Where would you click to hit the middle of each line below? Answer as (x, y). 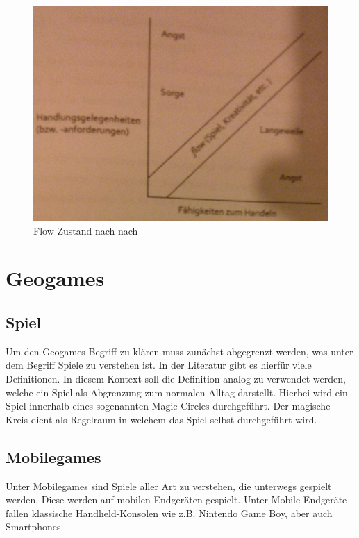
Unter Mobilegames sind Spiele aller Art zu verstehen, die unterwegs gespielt (169, 486)
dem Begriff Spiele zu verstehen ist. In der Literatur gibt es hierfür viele (159, 365)
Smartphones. (35, 527)
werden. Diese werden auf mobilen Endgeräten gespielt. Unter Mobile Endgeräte (176, 499)
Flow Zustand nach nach (86, 230)
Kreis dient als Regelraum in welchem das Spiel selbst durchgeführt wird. (161, 419)
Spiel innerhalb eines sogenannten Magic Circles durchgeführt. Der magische (168, 406)
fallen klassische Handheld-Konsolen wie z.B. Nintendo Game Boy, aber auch (169, 513)
